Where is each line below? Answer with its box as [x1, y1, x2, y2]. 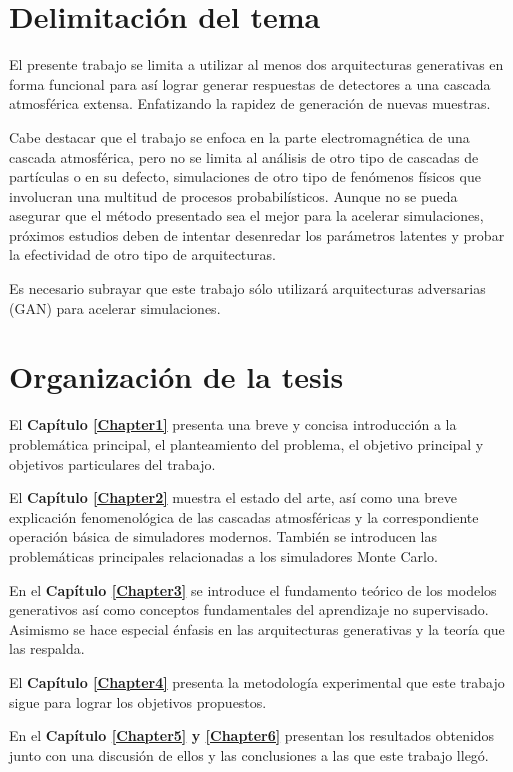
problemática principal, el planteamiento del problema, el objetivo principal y [9, 433, 484, 454]
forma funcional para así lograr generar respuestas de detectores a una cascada [9, 73, 491, 94]
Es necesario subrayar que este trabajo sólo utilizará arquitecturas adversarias [9, 278, 486, 299]
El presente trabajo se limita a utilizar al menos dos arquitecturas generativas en [9, 54, 504, 75]
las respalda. [9, 638, 85, 659]
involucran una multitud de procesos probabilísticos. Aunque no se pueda [9, 185, 458, 206]
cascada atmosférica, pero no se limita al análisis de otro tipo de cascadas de [9, 146, 479, 167]
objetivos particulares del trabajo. [9, 453, 216, 474]
